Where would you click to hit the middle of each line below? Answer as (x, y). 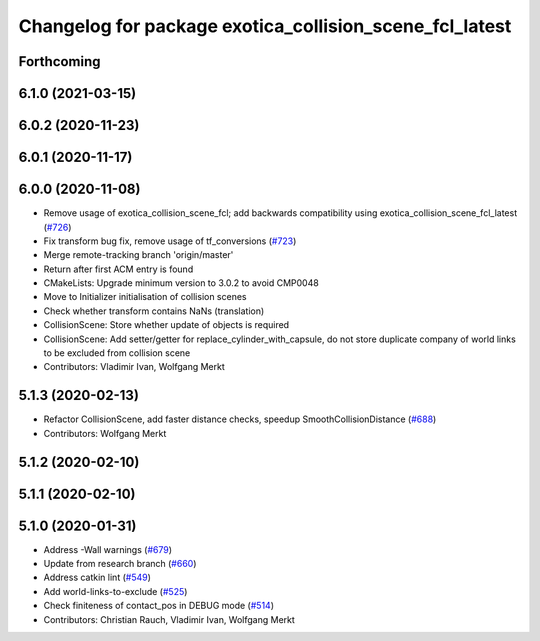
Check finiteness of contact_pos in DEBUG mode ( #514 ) (159, 606)
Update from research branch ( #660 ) (120, 564)
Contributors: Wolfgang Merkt (105, 433)
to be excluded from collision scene (117, 353)
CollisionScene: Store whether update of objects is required (166, 325)
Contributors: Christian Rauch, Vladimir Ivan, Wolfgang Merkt (169, 619)
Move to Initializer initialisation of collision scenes (145, 297)
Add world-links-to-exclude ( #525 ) (115, 591)
